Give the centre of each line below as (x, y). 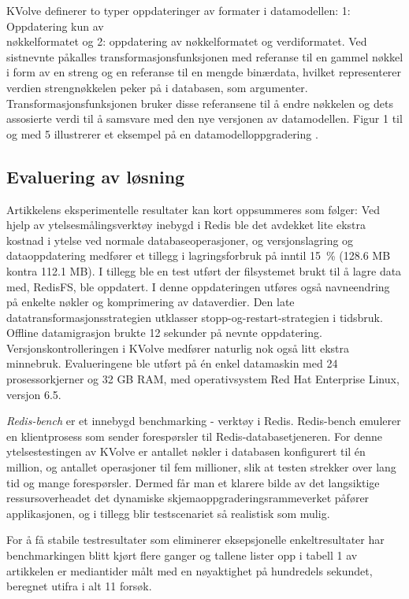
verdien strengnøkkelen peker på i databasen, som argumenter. (157, 87)
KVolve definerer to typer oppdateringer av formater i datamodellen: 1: (178, 10)
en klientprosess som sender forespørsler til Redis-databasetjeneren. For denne (194, 436)
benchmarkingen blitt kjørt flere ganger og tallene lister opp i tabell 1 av (182, 555)
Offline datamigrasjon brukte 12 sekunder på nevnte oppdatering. (164, 333)
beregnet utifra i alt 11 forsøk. (79, 586)
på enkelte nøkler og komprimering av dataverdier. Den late (151, 302)
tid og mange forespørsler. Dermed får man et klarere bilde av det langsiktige (193, 482)
